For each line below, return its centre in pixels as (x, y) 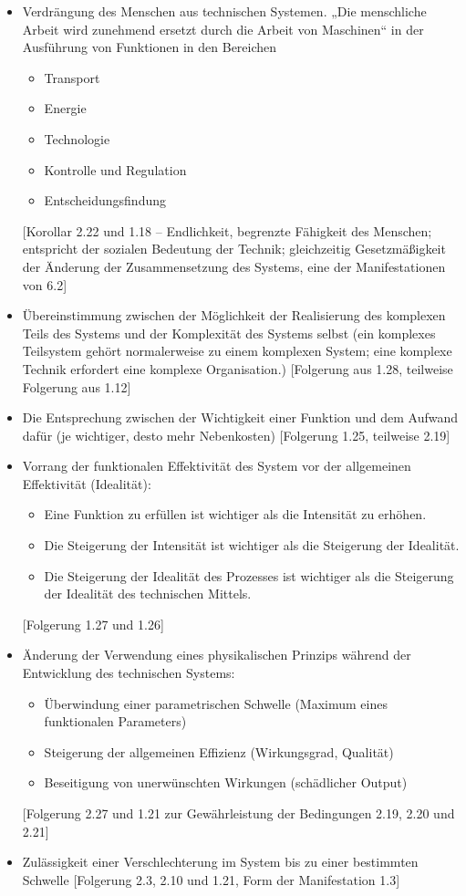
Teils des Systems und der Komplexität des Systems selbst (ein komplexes (229, 333)
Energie (65, 108)
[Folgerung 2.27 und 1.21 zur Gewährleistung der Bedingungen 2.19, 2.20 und (238, 813)
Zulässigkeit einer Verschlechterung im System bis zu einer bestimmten (220, 862)
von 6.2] (45, 284)
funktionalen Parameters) (115, 721)
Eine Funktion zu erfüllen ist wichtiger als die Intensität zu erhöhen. (235, 514)
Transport (72, 77)
